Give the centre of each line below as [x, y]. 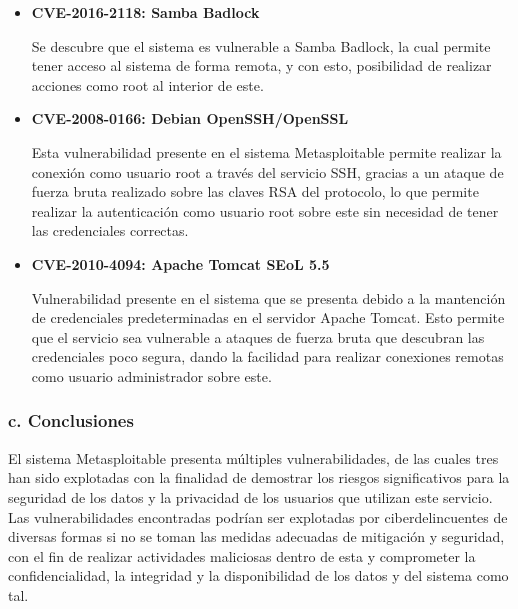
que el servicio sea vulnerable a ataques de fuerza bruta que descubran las [258, 336]
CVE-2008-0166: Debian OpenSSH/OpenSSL [190, 118]
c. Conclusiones [71, 420]
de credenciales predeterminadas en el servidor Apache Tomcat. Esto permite [268, 317]
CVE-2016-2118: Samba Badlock [145, 12]
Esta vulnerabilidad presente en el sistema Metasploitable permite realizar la [266, 151]
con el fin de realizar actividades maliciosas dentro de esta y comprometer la [242, 555]
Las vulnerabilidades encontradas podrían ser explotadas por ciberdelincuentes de [258, 516]
